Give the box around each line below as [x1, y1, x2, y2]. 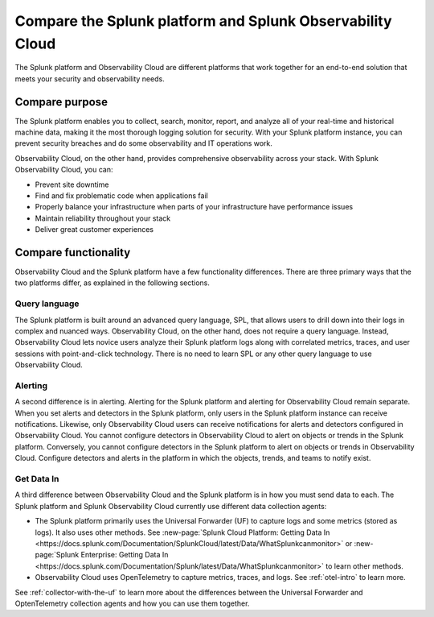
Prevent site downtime [35, 180, 109, 189]
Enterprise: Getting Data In [80, 550, 169, 560]
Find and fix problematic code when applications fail [35, 190, 208, 201]
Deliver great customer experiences [35, 225, 154, 234]
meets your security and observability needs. [14, 73, 165, 84]
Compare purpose [14, 95, 108, 109]
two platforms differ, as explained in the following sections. [14, 278, 211, 288]
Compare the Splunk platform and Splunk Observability [14, 12, 392, 30]
